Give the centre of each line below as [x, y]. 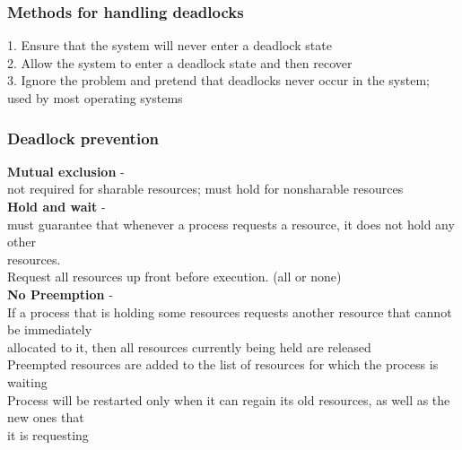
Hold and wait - [57, 206]
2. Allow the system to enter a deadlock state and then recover [180, 62]
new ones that [46, 417]
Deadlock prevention [83, 138]
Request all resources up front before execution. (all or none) [174, 277]
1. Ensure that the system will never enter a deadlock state [170, 45]
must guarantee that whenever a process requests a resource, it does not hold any [231, 224]
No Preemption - [60, 294]
